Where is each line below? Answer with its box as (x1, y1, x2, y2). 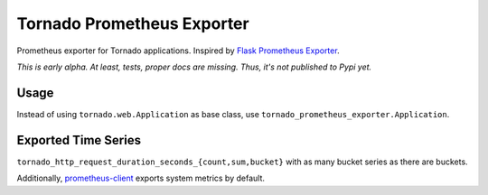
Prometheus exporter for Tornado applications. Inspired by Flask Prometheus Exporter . (16, 45, 340, 56)
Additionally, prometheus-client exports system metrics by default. (16, 172, 266, 184)
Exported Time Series (16, 132, 142, 148)
